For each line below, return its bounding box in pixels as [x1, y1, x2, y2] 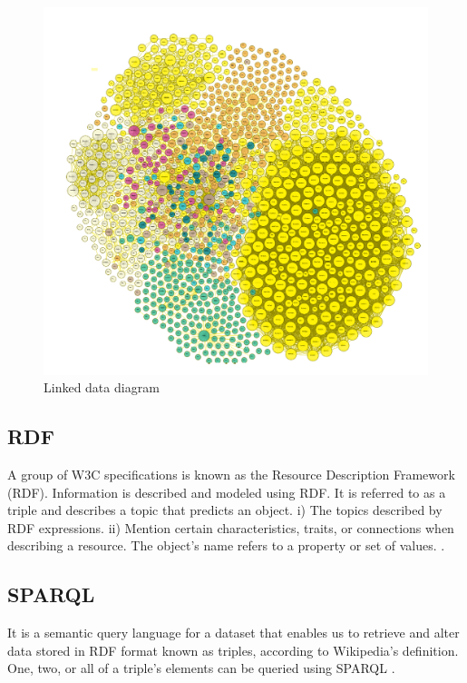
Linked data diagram [44, 378, 160, 397]
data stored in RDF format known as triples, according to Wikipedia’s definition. [7, 640, 459, 659]
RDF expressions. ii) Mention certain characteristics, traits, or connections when [7, 518, 454, 537]
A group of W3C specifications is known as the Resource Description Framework [7, 464, 455, 483]
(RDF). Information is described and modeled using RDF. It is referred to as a [7, 482, 446, 501]
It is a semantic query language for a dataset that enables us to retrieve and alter [7, 623, 460, 642]
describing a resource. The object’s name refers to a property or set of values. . [7, 536, 445, 555]
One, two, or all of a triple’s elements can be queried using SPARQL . [7, 658, 395, 678]
